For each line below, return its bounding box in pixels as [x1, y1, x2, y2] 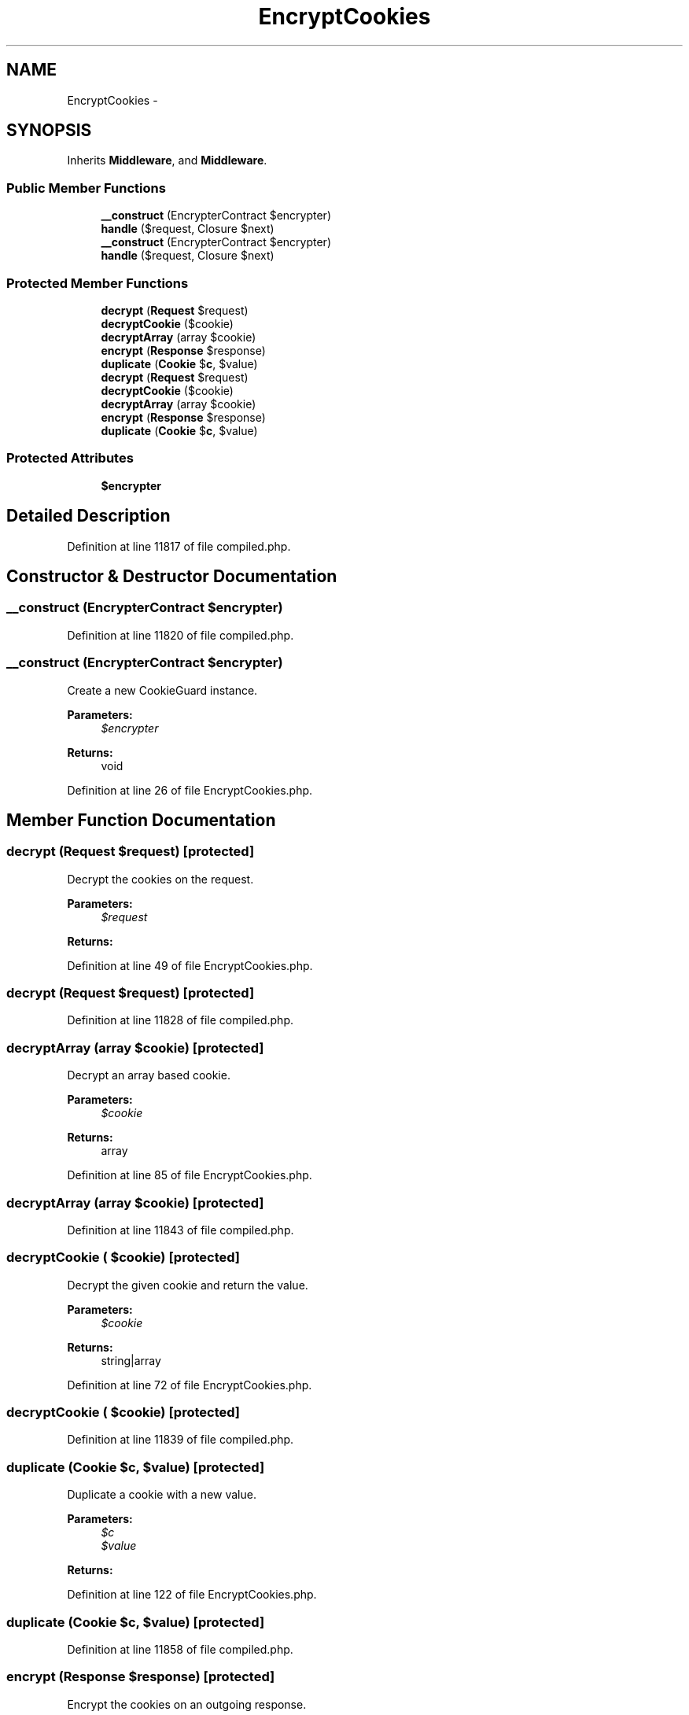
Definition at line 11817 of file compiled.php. [67, 539, 291, 553]
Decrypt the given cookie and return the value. [67, 1278, 308, 1292]
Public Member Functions [6, 179, 166, 196]
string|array [101, 1353, 161, 1367]
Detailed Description [6, 506, 171, 526]
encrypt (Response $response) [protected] [6, 1669, 275, 1685]
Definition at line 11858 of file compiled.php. [67, 1642, 293, 1656]
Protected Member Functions [6, 275, 189, 291]
